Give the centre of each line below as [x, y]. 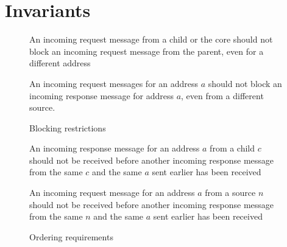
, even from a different [222, 95]
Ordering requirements [71, 236]
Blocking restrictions [68, 127]
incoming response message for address [101, 95]
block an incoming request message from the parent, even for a [147, 51]
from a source [230, 193]
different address [60, 63]
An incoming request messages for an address [114, 83]
